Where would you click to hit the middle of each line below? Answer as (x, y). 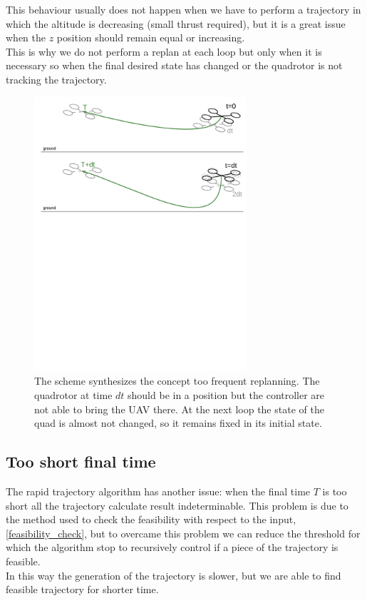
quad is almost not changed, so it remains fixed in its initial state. (178, 423)
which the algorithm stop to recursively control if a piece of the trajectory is (172, 547)
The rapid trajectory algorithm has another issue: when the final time (158, 491)
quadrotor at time (73, 394)
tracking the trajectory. (56, 79)
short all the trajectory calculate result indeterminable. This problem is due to (177, 505)
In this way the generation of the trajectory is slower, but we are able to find (174, 575)
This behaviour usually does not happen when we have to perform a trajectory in (183, 9)
